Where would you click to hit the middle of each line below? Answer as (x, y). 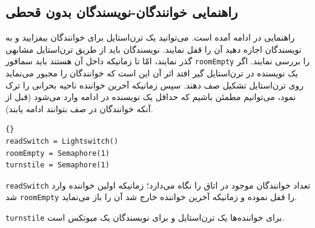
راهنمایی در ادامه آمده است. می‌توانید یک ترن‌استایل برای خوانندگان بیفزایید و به (150, 37)
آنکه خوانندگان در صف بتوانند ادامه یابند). (79, 108)
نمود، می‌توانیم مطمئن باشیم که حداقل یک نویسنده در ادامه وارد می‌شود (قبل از (151, 97)
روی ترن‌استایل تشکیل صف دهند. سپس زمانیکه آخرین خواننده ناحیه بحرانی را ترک (154, 85)
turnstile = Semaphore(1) (58, 165)
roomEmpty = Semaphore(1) (58, 153)
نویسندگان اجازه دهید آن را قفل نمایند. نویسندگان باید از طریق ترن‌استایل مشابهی (154, 49)
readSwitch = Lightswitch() (62, 142)
